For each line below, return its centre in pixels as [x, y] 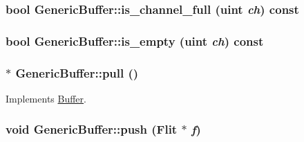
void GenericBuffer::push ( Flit [92, 129]
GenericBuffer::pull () [77, 72]
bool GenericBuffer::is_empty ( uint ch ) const [135, 41]
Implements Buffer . [46, 98]
